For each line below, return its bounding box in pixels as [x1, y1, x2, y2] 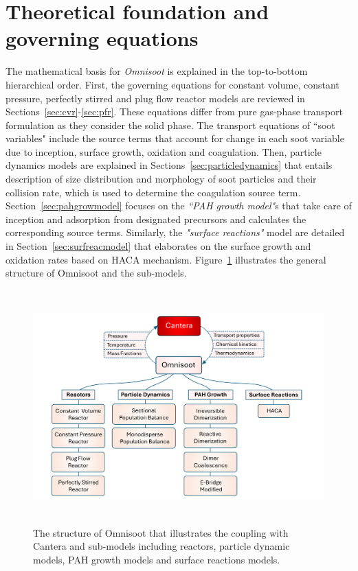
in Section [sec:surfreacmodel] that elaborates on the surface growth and [5, 239, 311, 253]
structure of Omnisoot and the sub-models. [5, 266, 187, 280]
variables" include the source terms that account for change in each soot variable [5, 131, 344, 145]
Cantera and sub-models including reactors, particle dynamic [33, 539, 290, 553]
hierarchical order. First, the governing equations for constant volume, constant [5, 77, 339, 91]
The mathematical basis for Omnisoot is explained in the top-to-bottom [5, 64, 308, 78]
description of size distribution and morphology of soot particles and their [5, 172, 317, 186]
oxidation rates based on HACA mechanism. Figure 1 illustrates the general [5, 252, 326, 266]
